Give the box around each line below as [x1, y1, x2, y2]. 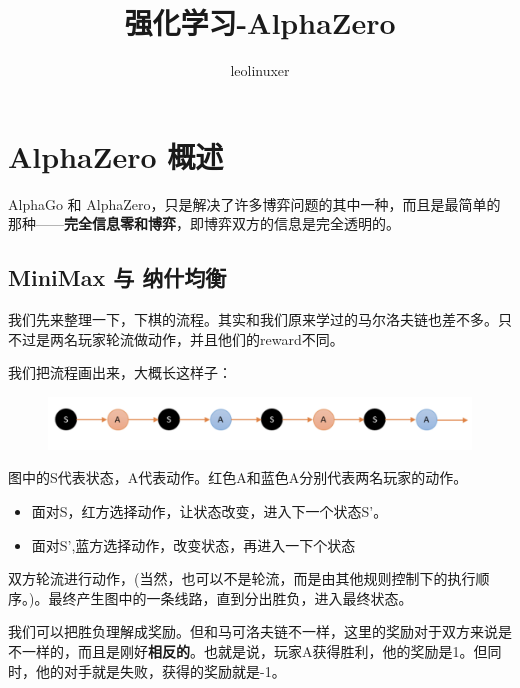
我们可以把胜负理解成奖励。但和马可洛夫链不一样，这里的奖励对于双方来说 [8, 621, 498, 642]
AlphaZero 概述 [8, 135, 224, 176]
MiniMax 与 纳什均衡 [8, 262, 227, 293]
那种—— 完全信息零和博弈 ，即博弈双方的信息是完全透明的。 [8, 213, 400, 234]
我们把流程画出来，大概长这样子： [8, 362, 232, 383]
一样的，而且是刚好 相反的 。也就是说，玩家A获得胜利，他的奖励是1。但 [21, 640, 488, 661]
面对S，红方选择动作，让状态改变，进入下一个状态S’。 [31, 501, 388, 522]
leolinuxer [230, 60, 290, 81]
